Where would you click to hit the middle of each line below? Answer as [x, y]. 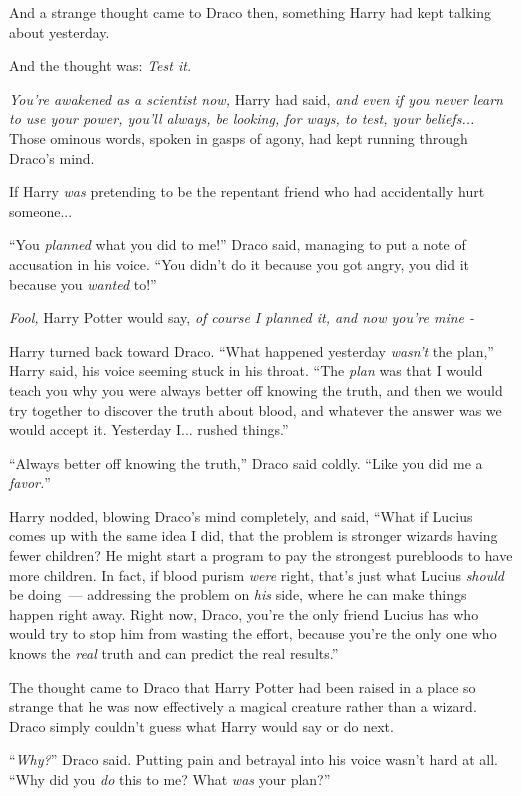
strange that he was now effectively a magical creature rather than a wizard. [243, 706]
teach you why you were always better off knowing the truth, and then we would [256, 389]
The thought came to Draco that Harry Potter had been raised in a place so [242, 686]
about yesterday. [59, 31]
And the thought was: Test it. [100, 65]
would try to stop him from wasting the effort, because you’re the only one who [253, 633]
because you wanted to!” [83, 283]
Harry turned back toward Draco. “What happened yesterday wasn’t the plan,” [251, 350]
